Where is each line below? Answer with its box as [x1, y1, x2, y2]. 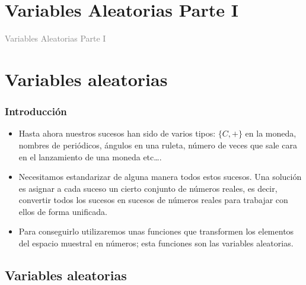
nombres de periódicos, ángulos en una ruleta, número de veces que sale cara [18, 138, 297, 151]
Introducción [5, 104, 67, 119]
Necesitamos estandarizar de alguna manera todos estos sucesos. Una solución [18, 170, 302, 183]
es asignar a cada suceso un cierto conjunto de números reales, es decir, [18, 182, 278, 194]
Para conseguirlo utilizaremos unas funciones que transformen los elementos [18, 225, 294, 237]
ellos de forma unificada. [18, 205, 107, 217]
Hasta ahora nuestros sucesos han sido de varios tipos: [18, 127, 216, 140]
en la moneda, [245, 127, 297, 140]
